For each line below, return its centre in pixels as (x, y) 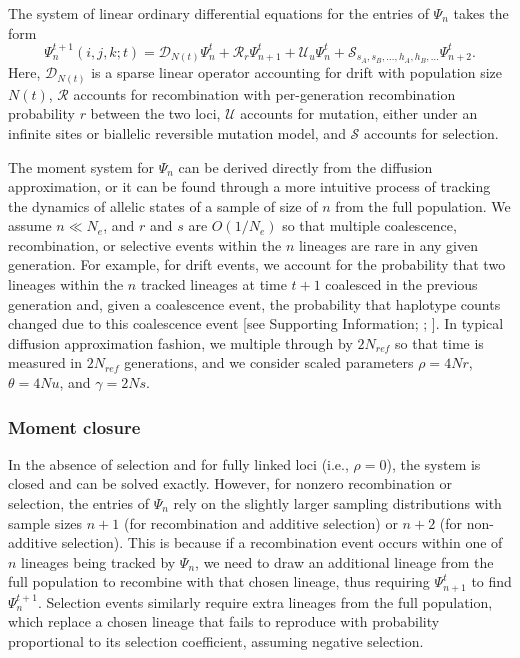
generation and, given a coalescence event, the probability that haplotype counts (254, 303)
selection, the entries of (78, 503)
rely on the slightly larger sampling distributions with (337, 503)
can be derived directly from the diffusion (305, 166)
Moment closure (74, 426)
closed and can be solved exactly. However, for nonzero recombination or (230, 483)
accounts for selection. (431, 132)
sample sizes (45, 522)
